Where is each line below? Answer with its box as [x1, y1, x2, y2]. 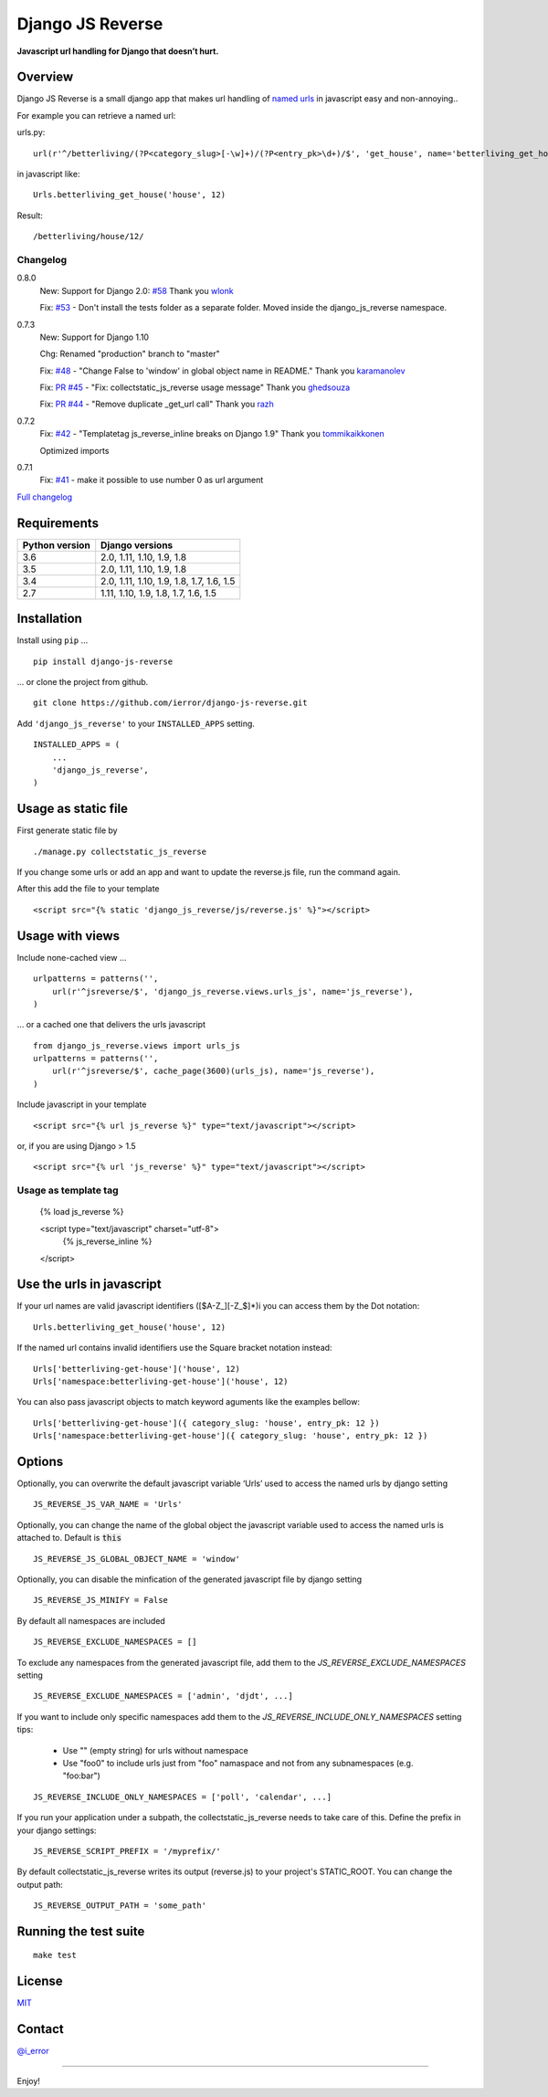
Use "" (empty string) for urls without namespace [62, 1744, 248, 1755]
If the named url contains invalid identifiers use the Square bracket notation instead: [16, 1343, 332, 1354]
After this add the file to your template [16, 883, 160, 894]
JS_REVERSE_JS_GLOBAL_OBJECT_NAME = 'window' [33, 1554, 241, 1564]
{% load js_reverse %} [39, 1207, 124, 1217]
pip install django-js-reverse [33, 656, 174, 667]
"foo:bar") [62, 1770, 100, 1781]
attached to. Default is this [16, 1533, 122, 1544]
